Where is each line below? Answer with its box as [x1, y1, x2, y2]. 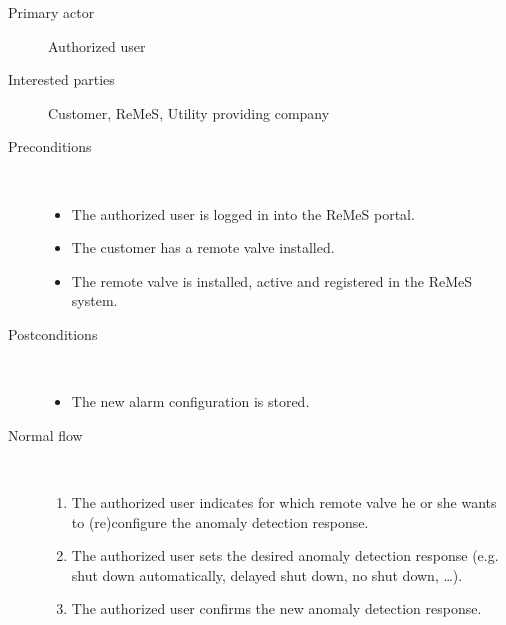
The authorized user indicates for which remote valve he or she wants [71, 491, 497, 512]
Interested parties [8, 69, 115, 90]
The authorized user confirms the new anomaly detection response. [71, 598, 482, 619]
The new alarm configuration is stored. [71, 391, 310, 412]
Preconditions [8, 136, 92, 157]
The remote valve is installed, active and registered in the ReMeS [71, 270, 473, 291]
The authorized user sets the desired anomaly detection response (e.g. [71, 545, 499, 566]
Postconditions [8, 323, 98, 344]
